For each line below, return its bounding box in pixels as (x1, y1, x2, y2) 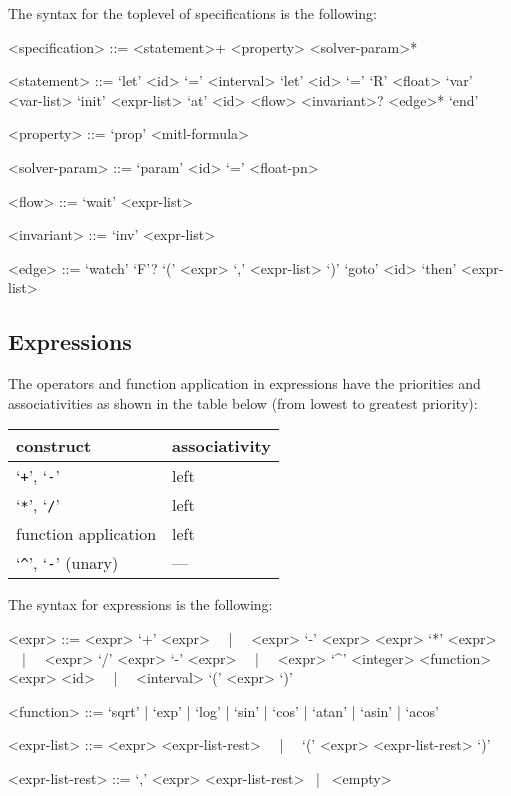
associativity (172, 434, 271, 458)
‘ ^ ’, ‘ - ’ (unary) (16, 551, 119, 575)
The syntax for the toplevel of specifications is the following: (8, 3, 378, 23)
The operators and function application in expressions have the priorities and (8, 373, 481, 394)
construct (16, 434, 92, 458)
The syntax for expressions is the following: (8, 594, 273, 615)
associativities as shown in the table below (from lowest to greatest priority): (8, 392, 478, 413)
